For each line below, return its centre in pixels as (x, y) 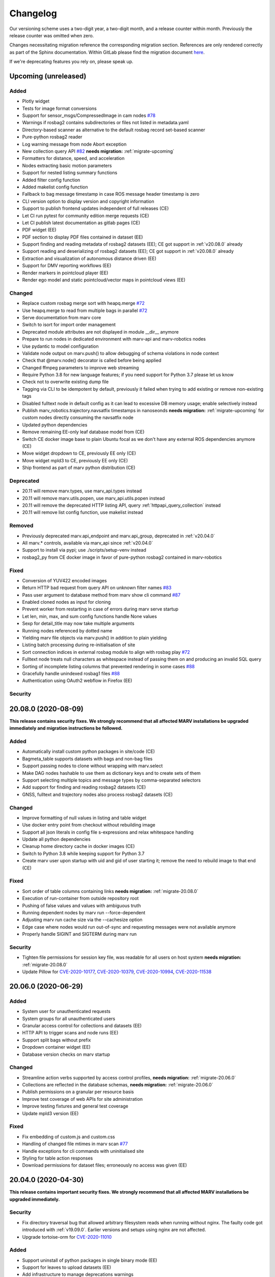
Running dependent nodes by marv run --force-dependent (84, 912)
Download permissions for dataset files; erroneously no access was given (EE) (105, 1165)
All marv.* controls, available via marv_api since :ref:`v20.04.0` (88, 543)
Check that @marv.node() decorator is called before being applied (92, 361)
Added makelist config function (55, 187)
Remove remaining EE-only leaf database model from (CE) (83, 432)
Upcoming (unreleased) (48, 76)
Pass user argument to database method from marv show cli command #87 (101, 595)
